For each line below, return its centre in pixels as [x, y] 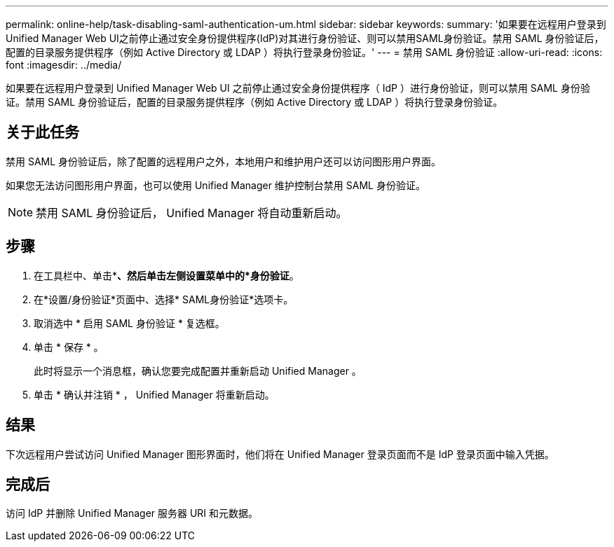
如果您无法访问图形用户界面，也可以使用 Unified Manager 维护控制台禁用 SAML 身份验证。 [216, 185]
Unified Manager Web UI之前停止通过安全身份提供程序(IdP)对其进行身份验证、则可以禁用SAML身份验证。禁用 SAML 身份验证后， [305, 38]
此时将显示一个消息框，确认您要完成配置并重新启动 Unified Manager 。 [198, 371]
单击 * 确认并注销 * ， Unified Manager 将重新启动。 [154, 394]
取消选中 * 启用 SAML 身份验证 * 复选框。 [129, 323]
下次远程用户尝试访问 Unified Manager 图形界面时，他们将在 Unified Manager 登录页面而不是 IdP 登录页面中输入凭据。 [280, 454]
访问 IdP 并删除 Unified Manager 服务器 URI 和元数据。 [132, 513]
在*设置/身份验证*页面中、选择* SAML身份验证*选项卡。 [164, 299]
